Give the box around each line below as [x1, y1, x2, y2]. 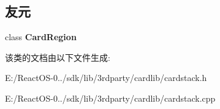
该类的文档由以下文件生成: [5, 51, 110, 63]
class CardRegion [5, 30, 77, 43]
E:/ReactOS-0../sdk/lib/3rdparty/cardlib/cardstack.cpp [5, 91, 216, 104]
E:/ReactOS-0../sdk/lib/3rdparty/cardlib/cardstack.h [5, 71, 207, 84]
